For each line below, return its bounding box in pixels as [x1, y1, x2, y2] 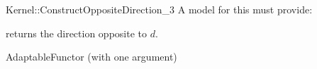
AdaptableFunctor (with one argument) [6, 49, 177, 64]
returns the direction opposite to [6, 25, 148, 40]
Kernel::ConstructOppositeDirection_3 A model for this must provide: [6, 2, 313, 16]
